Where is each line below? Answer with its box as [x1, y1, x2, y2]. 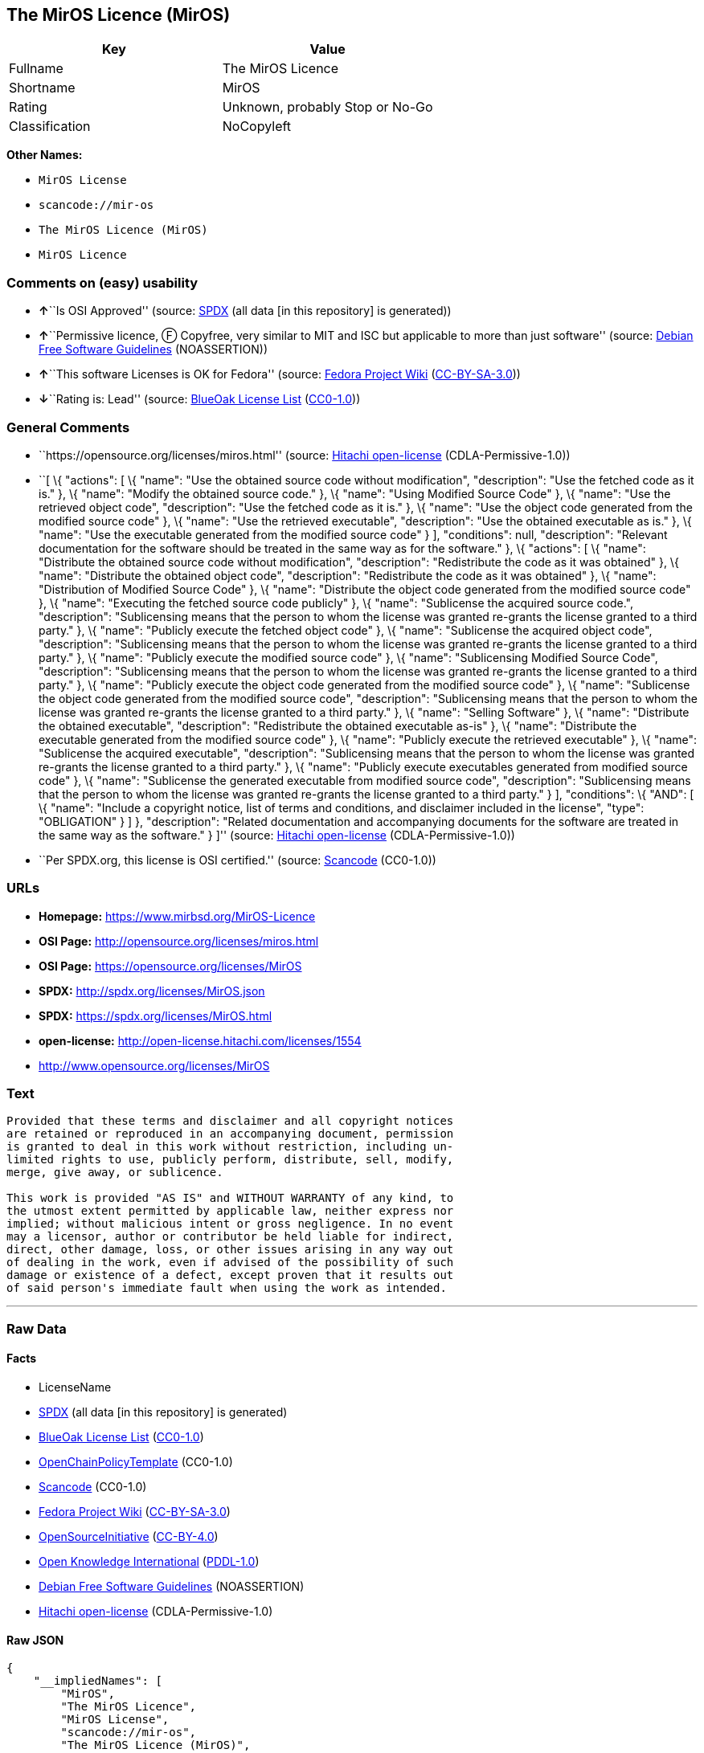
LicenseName [39, 1380, 112, 1395]
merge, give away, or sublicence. [6, 1166, 223, 1179]
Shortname [9, 80, 76, 96]
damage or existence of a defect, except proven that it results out [6, 1269, 454, 1282]
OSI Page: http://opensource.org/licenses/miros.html [39, 934, 319, 948]
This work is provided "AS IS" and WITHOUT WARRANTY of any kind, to [6, 1191, 454, 1205]
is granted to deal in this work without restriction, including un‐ [6, 1140, 454, 1154]
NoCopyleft [222, 118, 292, 135]
